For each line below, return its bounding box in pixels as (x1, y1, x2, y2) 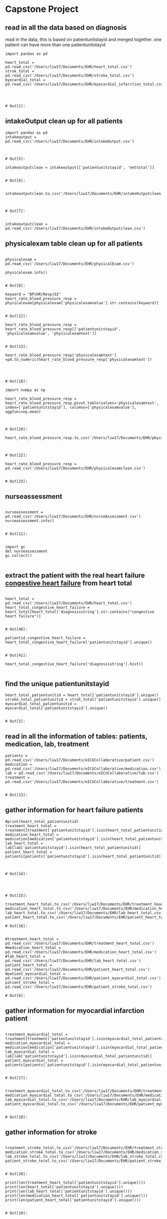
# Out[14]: (5, 871, 28, 876)
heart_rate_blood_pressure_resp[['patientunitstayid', (5, 327, 121, 332)
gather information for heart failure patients (5, 806, 144, 814)
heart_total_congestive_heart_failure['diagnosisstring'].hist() (5, 662, 143, 667)
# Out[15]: (5, 893, 28, 898)
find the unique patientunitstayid (5, 680, 109, 688)
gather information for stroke (5, 1128, 97, 1136)
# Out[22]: (5, 452, 28, 458)
